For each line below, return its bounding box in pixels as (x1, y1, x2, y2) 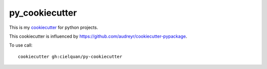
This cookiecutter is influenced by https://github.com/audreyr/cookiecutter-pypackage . (9, 33, 187, 39)
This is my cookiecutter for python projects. (9, 24, 98, 30)
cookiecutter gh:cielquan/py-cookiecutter (18, 54, 123, 59)
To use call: (9, 42, 33, 48)
